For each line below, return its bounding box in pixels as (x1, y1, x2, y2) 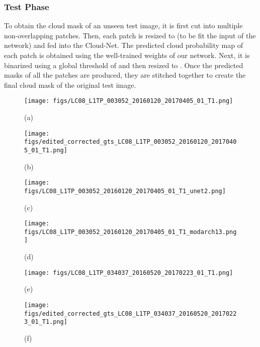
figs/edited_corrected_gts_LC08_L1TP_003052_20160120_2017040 (24, 138, 237, 146)
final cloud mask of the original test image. (4, 79, 136, 90)
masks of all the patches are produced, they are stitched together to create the (4, 70, 246, 80)
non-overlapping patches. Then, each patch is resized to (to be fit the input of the (4, 30, 256, 40)
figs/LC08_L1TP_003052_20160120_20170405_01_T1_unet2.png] (24, 187, 226, 195)
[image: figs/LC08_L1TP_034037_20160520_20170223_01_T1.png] (24, 269, 233, 276)
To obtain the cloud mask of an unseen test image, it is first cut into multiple (4, 20, 243, 31)
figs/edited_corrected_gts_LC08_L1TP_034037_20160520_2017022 (24, 310, 237, 317)
